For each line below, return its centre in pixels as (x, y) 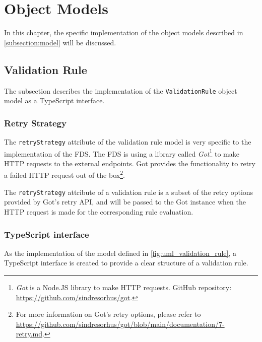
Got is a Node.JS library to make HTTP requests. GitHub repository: (124, 287)
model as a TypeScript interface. (54, 100)
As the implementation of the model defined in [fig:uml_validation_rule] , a (120, 253)
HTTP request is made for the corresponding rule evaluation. (99, 211)
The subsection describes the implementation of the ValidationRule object (121, 90)
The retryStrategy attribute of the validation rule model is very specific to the (128, 141)
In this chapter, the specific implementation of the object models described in (124, 32)
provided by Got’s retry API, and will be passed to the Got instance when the (125, 202)
